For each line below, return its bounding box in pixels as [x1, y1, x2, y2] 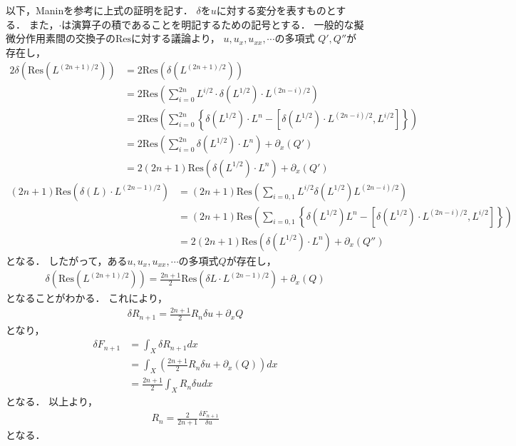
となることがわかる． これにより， [6, 290, 167, 305]
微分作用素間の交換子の [6, 31, 115, 46]
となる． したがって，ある [6, 253, 128, 268]
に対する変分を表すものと [216, 3, 336, 17]
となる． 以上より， [6, 394, 98, 409]
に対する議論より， [131, 31, 220, 46]
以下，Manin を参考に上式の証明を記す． [6, 3, 193, 17]
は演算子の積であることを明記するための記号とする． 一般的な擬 [61, 16, 364, 31]
